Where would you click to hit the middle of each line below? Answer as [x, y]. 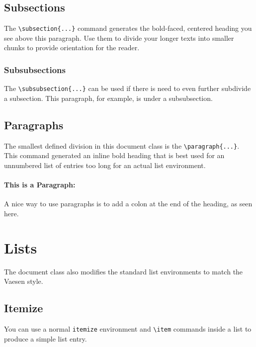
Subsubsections [35, 69]
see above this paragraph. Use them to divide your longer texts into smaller [119, 38]
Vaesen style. [24, 281]
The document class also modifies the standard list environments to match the [124, 271]
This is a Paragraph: [40, 185]
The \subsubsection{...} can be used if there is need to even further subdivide [128, 88]
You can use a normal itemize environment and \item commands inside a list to [128, 329]
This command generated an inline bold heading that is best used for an [114, 155]
